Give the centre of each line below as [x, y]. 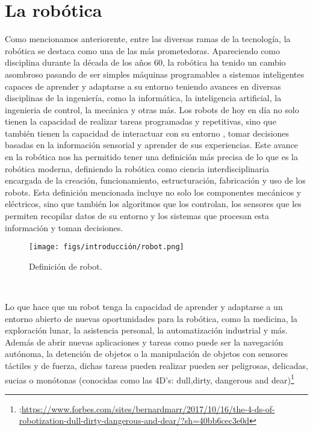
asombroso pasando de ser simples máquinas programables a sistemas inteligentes [155, 74]
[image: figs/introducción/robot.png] [107, 247]
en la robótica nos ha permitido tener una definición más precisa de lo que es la [151, 157]
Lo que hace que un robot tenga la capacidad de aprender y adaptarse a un [144, 307]
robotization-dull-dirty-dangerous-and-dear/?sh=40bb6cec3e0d [134, 420]
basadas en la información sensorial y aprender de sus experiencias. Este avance [152, 145]
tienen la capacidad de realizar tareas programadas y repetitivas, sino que [141, 121]
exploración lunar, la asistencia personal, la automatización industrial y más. [146, 330]
